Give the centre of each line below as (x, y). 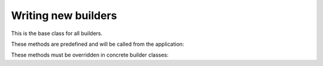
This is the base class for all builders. (57, 33)
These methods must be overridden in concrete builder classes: (90, 55)
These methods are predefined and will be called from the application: (98, 44)
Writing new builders (64, 15)
